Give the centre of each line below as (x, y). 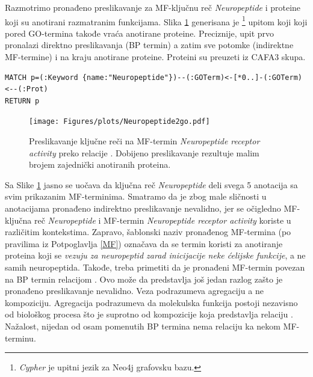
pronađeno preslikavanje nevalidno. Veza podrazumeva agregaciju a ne (134, 291)
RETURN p (22, 101)
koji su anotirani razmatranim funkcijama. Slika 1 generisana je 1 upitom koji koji (156, 20)
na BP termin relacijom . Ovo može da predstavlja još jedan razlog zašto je (144, 279)
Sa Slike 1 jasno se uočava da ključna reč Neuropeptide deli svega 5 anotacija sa (151, 184)
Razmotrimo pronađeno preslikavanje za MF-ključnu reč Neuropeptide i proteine (153, 7)
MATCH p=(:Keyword (42, 77)
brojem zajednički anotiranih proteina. (100, 164)
